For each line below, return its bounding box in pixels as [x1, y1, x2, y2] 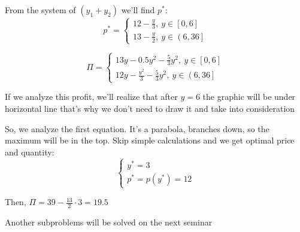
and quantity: [5, 145, 54, 158]
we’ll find [121, 4, 155, 16]
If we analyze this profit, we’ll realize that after [5, 90, 178, 103]
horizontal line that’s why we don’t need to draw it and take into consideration [5, 102, 295, 115]
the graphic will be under [202, 90, 296, 103]
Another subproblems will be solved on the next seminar [5, 215, 213, 228]
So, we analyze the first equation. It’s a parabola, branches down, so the [5, 122, 269, 135]
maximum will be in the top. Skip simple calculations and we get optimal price [5, 134, 295, 146]
